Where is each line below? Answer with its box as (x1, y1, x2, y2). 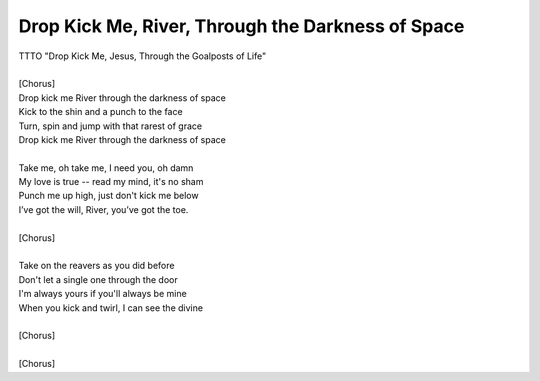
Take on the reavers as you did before (18, 260, 175, 272)
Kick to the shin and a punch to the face (18, 106, 184, 118)
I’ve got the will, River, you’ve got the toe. (18, 203, 189, 215)
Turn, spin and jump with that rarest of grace (18, 120, 203, 132)
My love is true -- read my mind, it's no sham (18, 176, 204, 188)
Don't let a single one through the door (18, 273, 179, 285)
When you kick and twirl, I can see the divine (18, 301, 204, 314)
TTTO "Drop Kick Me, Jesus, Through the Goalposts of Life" (18, 50, 267, 62)
